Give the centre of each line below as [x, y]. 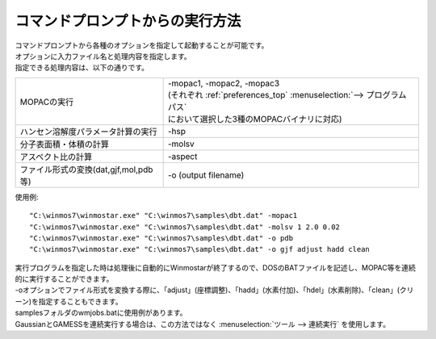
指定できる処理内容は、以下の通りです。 [82, 68]
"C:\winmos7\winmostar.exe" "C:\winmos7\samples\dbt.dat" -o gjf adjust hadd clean [200, 249]
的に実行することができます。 [64, 279]
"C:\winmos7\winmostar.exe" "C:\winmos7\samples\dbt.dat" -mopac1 [163, 216]
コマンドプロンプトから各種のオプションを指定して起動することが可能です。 [142, 45]
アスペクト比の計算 [56, 157]
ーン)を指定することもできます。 [69, 301]
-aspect [182, 156]
